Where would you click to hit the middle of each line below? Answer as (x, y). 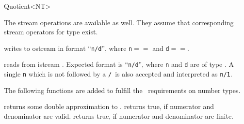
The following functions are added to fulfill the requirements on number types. (122, 90)
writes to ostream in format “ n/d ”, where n (68, 48)
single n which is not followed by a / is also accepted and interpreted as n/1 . (118, 74)
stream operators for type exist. (51, 32)
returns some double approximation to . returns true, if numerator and (109, 106)
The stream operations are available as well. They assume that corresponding (119, 22)
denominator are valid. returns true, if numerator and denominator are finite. (119, 116)
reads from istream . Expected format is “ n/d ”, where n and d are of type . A (119, 64)
